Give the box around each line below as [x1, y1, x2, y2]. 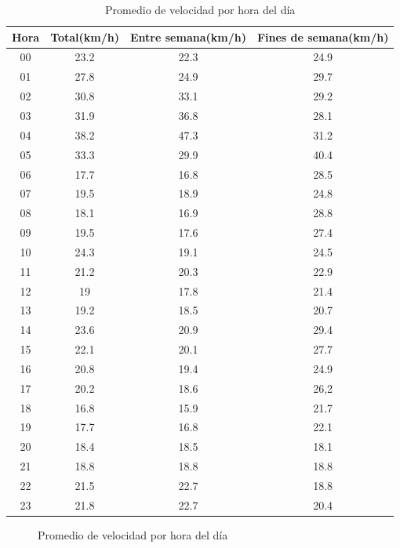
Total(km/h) [50, 28, 120, 45]
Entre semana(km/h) [130, 28, 246, 45]
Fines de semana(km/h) [256, 28, 389, 45]
